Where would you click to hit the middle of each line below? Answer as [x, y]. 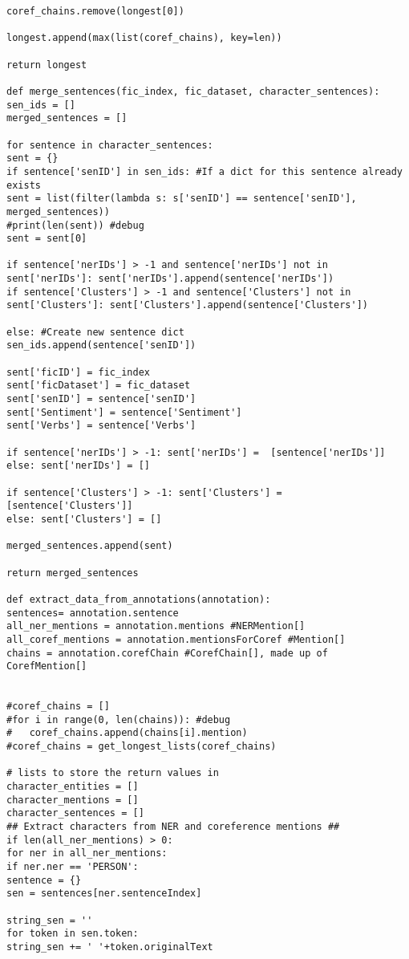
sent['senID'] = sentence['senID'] [101, 399]
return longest [47, 65]
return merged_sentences [73, 573]
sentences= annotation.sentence [93, 613]
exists [24, 185]
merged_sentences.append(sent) [90, 546]
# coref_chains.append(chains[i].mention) [127, 733]
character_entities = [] [73, 787]
